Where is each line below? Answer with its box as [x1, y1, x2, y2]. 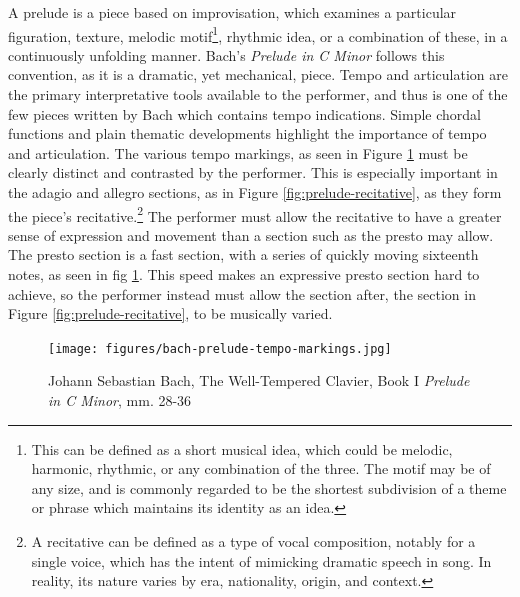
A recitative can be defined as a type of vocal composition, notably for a [31, 531, 476, 552]
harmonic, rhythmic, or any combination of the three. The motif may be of [31, 458, 491, 479]
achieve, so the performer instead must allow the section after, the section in [8, 283, 476, 304]
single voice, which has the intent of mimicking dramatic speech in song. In [31, 550, 492, 571]
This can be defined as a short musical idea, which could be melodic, [31, 438, 453, 459]
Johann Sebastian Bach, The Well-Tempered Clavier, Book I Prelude [48, 370, 470, 391]
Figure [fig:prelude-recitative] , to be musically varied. [8, 303, 333, 324]
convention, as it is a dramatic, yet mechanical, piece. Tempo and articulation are [8, 64, 508, 85]
